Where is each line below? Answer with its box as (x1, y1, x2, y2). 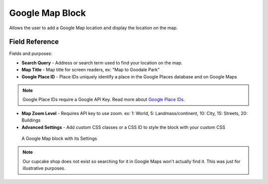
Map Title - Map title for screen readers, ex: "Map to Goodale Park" (21, 67, 160, 73)
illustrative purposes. (22, 165, 66, 171)
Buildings (21, 117, 41, 123)
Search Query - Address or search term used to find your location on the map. (21, 60, 183, 65)
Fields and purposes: (9, 51, 53, 57)
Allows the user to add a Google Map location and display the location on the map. (9, 25, 178, 31)
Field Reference (9, 38, 59, 46)
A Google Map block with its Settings (21, 135, 97, 141)
